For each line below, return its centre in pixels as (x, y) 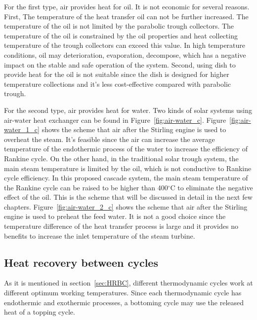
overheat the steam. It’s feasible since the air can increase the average (109, 139)
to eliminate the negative (215, 187)
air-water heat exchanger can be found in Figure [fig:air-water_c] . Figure (115, 120)
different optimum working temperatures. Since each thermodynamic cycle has (123, 293)
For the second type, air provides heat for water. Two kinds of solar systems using (128, 110)
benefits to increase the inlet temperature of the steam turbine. (100, 235)
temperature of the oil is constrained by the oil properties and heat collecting (121, 35)
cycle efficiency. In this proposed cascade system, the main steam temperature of (126, 178)
